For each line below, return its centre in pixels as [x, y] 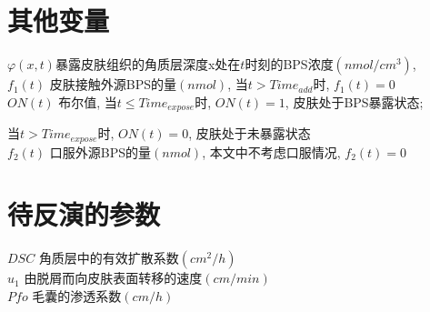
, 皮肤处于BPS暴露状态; [354, 101]
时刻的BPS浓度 [289, 64]
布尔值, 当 [88, 101]
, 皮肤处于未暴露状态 [250, 133]
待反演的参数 [84, 214]
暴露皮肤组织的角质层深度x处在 [148, 64]
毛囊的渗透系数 [77, 295]
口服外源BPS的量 [100, 151]
